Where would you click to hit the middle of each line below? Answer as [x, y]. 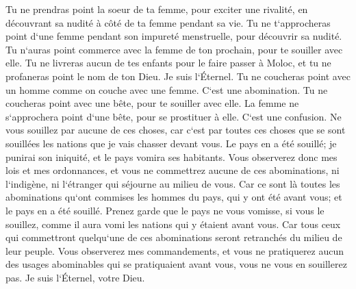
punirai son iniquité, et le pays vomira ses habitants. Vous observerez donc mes [171, 156]
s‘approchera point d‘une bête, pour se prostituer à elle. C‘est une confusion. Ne [174, 116]
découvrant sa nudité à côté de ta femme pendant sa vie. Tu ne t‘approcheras [168, 22]
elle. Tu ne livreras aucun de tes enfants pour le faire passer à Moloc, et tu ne [168, 63]
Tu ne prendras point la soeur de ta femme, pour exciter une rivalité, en [157, 9]
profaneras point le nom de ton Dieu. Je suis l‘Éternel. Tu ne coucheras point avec [178, 76]
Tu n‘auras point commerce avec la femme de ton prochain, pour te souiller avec [174, 49]
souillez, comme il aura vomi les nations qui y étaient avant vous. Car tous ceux [173, 224]
